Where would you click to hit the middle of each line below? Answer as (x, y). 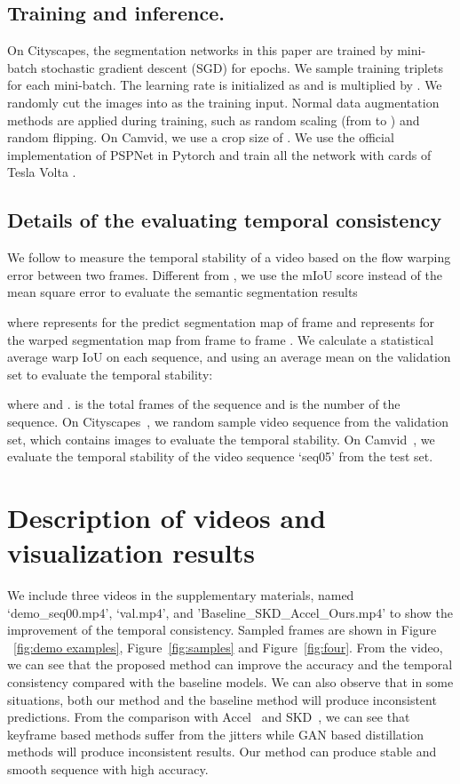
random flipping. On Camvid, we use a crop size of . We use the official (201, 137)
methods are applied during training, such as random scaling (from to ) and (214, 120)
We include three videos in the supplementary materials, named (181, 595)
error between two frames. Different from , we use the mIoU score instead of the (225, 274)
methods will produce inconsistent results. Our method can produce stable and (222, 752)
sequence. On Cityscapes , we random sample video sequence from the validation (228, 421)
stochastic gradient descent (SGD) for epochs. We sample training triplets (242, 67)
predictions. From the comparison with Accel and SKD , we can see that (209, 717)
